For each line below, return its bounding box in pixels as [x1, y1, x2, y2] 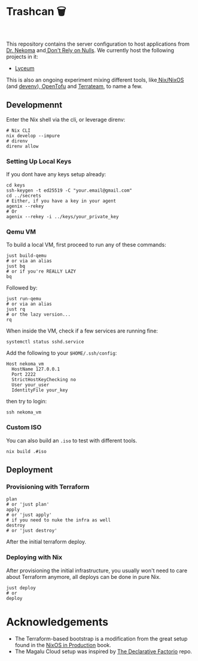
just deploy [6, 585, 36, 591]
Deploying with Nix [6, 553, 63, 562]
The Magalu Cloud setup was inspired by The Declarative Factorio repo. [14, 648, 193, 655]
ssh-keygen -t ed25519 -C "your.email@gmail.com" [6, 188, 133, 194]
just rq [6, 306, 26, 312]
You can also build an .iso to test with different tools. [6, 437, 138, 444]
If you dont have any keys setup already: [6, 171, 106, 178]
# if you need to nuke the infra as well [6, 517, 111, 523]
